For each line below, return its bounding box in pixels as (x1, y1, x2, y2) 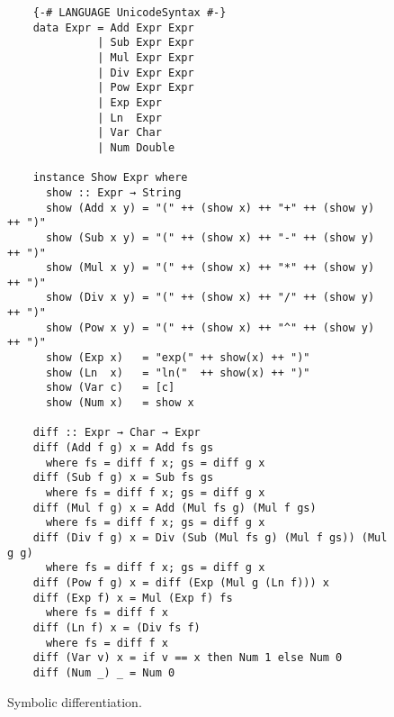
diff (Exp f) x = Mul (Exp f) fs (32, 591, 233, 604)
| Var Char (97, 126, 162, 140)
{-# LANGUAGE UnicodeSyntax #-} (32, 6, 227, 19)
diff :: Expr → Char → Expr (32, 426, 201, 440)
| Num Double (97, 141, 175, 154)
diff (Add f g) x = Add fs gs (32, 441, 214, 455)
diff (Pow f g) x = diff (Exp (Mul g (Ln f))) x (32, 576, 329, 589)
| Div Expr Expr (97, 66, 194, 79)
